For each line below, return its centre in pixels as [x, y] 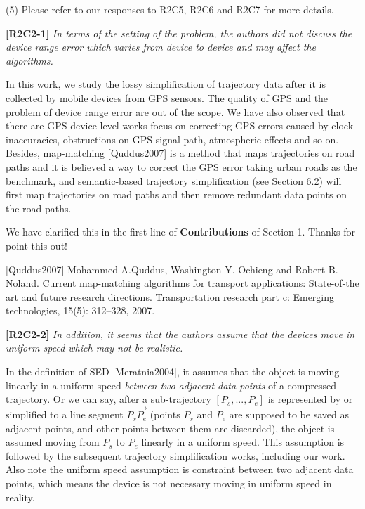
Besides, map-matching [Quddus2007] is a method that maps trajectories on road [180, 153]
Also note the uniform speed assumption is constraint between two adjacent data [180, 469]
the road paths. [39, 208]
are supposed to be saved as [289, 414]
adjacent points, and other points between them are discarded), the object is [170, 428]
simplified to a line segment [65, 414]
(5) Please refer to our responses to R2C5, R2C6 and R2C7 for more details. [170, 9]
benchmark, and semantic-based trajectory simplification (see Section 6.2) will [174, 180]
